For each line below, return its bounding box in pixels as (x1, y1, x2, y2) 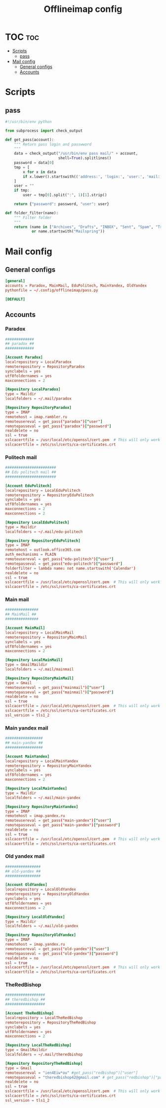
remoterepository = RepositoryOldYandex (5, 891, 90, 897)
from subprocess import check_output (5, 128, 83, 133)
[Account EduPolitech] (5, 483, 52, 488)
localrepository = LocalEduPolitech (5, 488, 81, 493)
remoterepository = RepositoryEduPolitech (5, 493, 94, 498)
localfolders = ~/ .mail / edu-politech (5, 529, 83, 534)
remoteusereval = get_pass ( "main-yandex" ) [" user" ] (5, 818, 112, 823)
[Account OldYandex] (5, 883, 48, 887)
